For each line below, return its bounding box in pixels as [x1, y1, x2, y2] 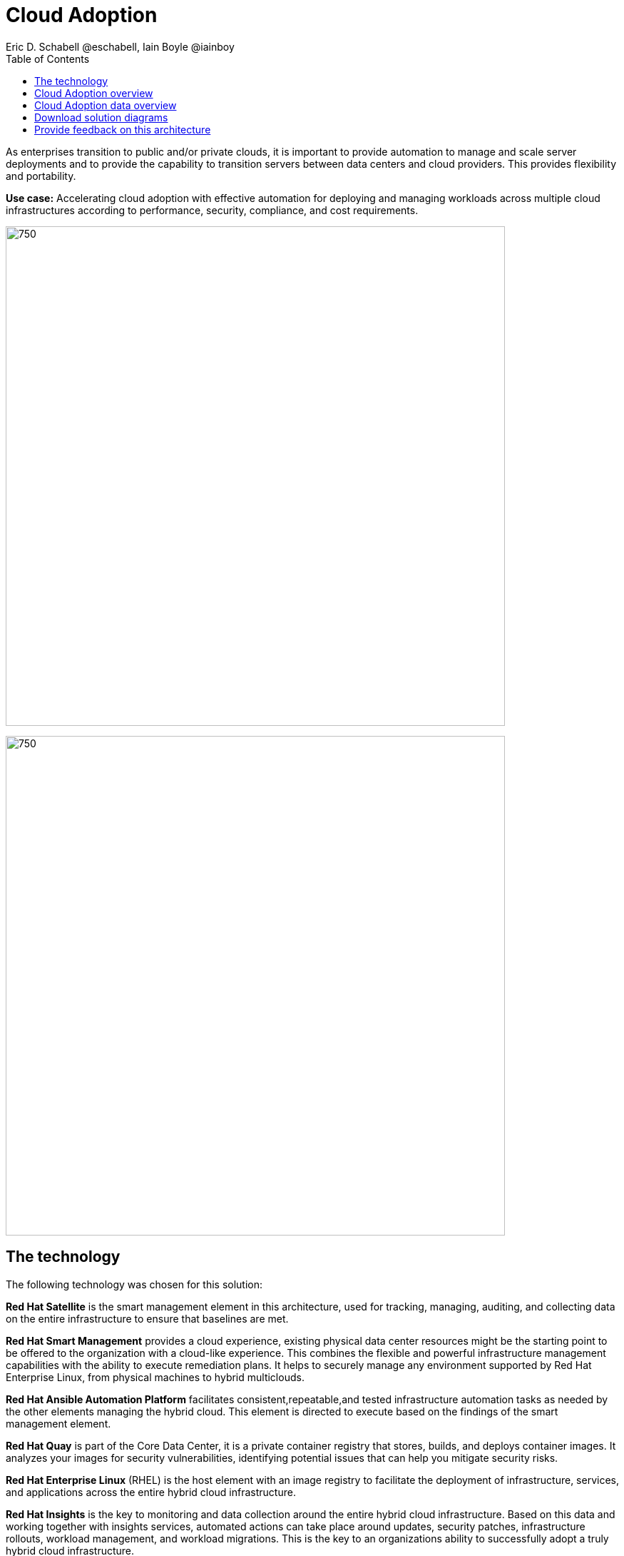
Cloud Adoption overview [34, 86, 153, 99]
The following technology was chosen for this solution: [6, 1278, 263, 1290]
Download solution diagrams [34, 111, 168, 123]
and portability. [6, 169, 76, 182]
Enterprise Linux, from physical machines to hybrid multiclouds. [6, 1370, 305, 1383]
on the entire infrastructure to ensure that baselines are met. [6, 1312, 289, 1325]
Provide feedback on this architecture [34, 123, 211, 136]
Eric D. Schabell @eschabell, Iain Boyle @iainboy [6, 40, 235, 53]
